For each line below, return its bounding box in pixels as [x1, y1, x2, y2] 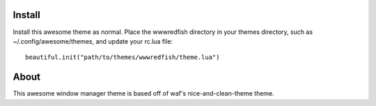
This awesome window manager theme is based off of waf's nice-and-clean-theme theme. [13, 89, 274, 98]
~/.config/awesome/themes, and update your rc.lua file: [13, 37, 173, 45]
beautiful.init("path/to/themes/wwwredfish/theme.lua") [25, 53, 220, 62]
